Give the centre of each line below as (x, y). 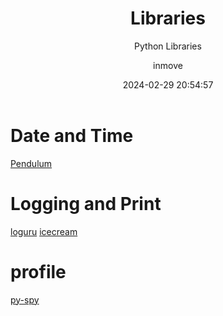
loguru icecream (44, 231)
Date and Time (72, 135)
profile (38, 271)
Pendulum (31, 163)
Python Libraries (168, 46)
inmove (168, 65)
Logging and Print (86, 203)
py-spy (25, 299)
